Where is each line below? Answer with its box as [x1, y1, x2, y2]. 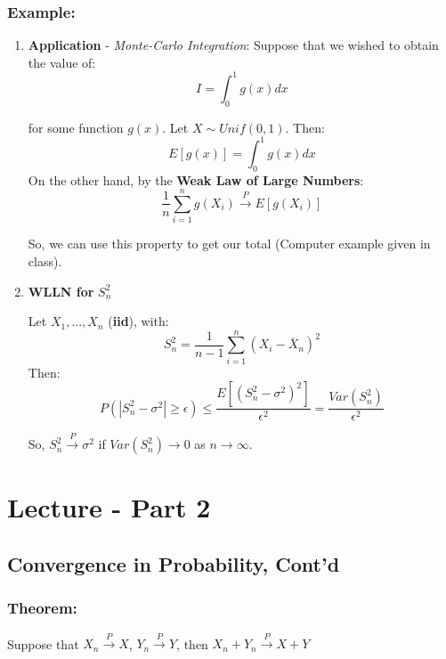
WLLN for [28, 281, 94, 300]
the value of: [28, 53, 96, 71]
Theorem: [7, 597, 77, 619]
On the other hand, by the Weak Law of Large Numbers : [28, 170, 364, 189]
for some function [28, 118, 124, 136]
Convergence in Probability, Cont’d [7, 550, 340, 577]
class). [28, 251, 62, 270]
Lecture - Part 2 [7, 489, 211, 525]
